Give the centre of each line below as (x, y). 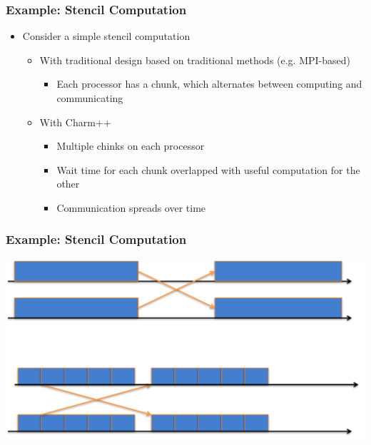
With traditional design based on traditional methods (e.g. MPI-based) (195, 60)
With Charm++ (75, 122)
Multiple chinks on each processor (131, 146)
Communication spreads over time (131, 207)
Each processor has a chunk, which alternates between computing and (209, 84)
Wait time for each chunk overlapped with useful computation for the (208, 169)
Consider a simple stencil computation (106, 36)
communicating (90, 98)
